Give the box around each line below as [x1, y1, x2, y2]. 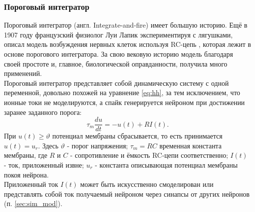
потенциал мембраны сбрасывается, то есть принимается [52, 131, 223, 141]
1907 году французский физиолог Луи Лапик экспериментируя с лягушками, [4, 29, 233, 39]
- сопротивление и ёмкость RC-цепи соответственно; [70, 150, 228, 160]
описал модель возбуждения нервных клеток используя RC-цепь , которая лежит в [4, 39, 251, 49]
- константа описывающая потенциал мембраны [95, 160, 238, 170]
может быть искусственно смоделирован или [80, 179, 214, 189]
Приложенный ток [4, 179, 58, 189]
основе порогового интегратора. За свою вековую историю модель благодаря [4, 49, 233, 59]
